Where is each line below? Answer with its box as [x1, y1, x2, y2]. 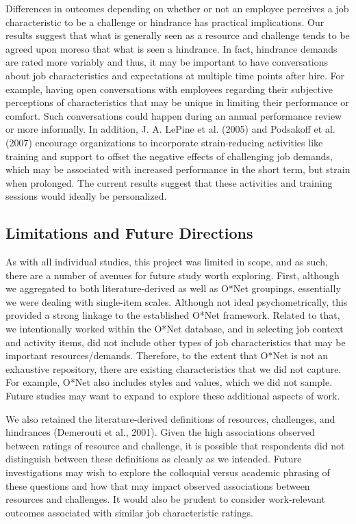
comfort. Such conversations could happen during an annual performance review [5, 108, 342, 122]
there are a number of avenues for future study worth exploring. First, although [5, 267, 340, 282]
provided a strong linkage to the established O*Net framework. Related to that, [5, 308, 340, 322]
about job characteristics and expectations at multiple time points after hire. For [5, 68, 344, 82]
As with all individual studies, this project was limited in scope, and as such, [5, 254, 328, 269]
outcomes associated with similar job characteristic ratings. [5, 505, 253, 519]
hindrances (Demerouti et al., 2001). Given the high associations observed [5, 425, 315, 439]
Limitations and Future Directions [5, 222, 253, 244]
